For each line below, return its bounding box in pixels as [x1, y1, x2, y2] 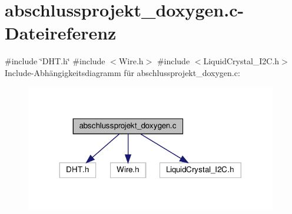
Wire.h [118, 55, 144, 67]
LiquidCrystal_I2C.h [203, 55, 280, 67]
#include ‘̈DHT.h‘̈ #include [5, 55, 105, 67]
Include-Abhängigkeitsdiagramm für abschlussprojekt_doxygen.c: [5, 66, 240, 78]
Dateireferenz [5, 21, 117, 45]
